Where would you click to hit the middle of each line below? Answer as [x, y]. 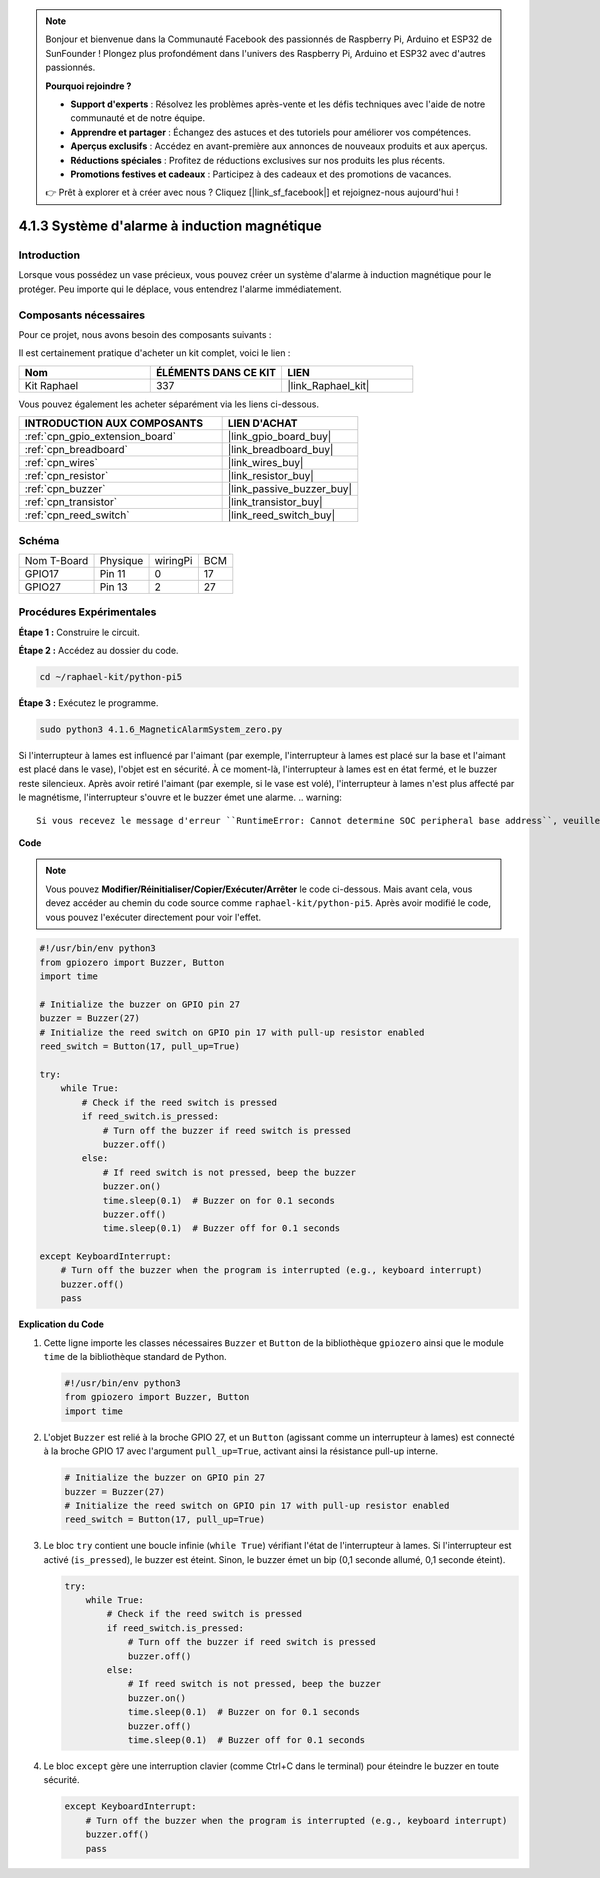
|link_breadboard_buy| [280, 450]
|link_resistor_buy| [270, 476]
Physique [121, 560]
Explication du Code [61, 1324]
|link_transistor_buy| [275, 502]
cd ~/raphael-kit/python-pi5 [111, 677]
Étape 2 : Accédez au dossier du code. [98, 651]
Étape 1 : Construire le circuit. [79, 632]
